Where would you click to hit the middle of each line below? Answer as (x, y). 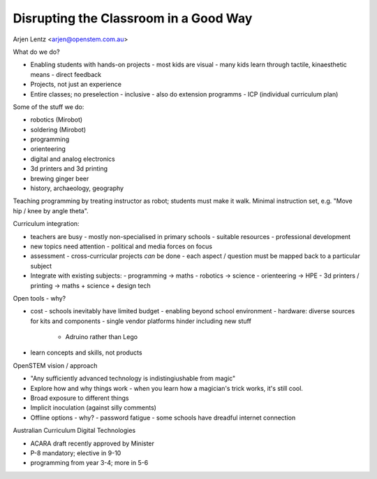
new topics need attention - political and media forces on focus (121, 246)
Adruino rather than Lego (102, 337)
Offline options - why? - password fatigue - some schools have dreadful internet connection (163, 417)
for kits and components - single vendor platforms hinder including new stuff (141, 321)
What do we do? (36, 52)
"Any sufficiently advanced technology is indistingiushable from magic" (133, 378)
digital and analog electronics (73, 159)
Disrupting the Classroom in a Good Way (133, 18)
